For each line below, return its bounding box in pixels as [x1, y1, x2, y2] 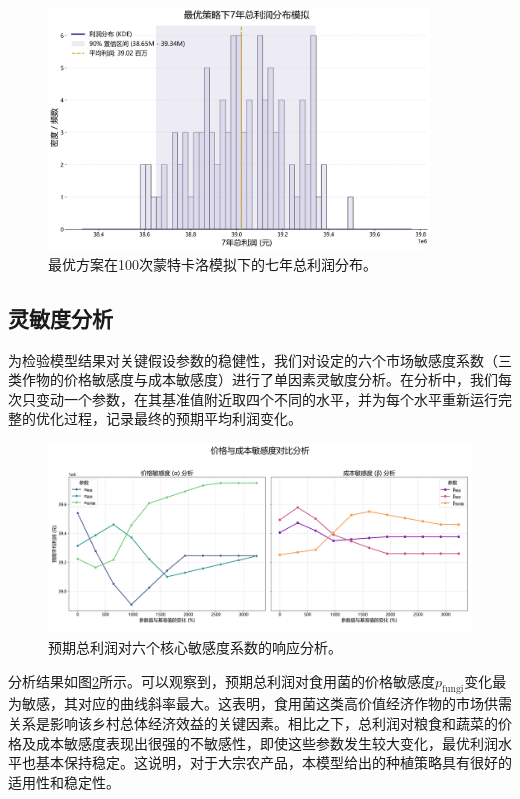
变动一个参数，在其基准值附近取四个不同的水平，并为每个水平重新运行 [35, 388, 498, 409]
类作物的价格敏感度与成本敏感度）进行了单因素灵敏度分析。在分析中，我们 [8, 369, 498, 390]
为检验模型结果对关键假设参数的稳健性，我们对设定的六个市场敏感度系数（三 [8, 349, 512, 370]
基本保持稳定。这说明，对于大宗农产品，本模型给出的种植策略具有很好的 [35, 752, 512, 773]
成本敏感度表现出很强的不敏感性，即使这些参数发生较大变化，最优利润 [35, 732, 498, 753]
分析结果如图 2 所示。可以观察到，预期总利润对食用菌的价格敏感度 [8, 670, 435, 691]
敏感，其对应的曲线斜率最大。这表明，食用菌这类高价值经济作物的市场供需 [21, 693, 512, 714]
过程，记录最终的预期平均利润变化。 [63, 408, 302, 429]
